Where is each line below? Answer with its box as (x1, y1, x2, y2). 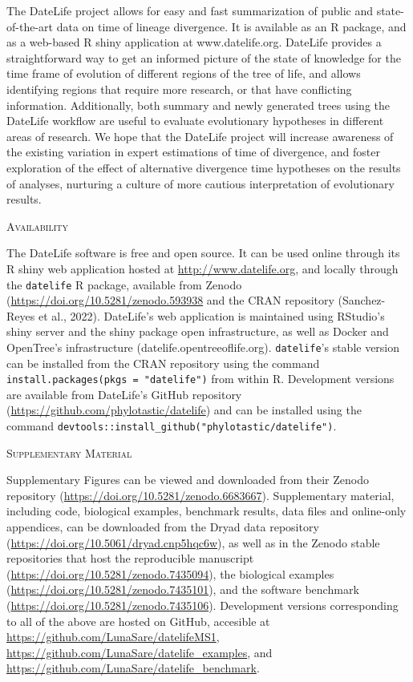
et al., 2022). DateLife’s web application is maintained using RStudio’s (38, 307, 385, 324)
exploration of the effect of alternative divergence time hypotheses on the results (6, 159, 401, 176)
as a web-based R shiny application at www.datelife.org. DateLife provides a (6, 34, 382, 50)
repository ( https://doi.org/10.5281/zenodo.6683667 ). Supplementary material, (6, 486, 395, 503)
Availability (6, 217, 69, 234)
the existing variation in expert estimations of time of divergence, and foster (6, 143, 380, 160)
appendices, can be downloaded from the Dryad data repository (6, 519, 319, 535)
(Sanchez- (338, 292, 386, 309)
